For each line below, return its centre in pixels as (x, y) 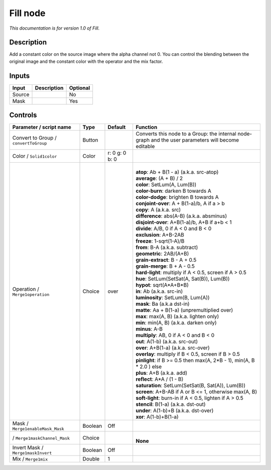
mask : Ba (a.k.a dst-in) (163, 304)
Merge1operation (31, 295)
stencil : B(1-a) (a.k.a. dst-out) (171, 404)
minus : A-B (149, 329)
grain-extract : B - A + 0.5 (166, 260)
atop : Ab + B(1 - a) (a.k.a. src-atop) (177, 172)
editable (145, 147)
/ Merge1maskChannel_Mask (41, 438)
